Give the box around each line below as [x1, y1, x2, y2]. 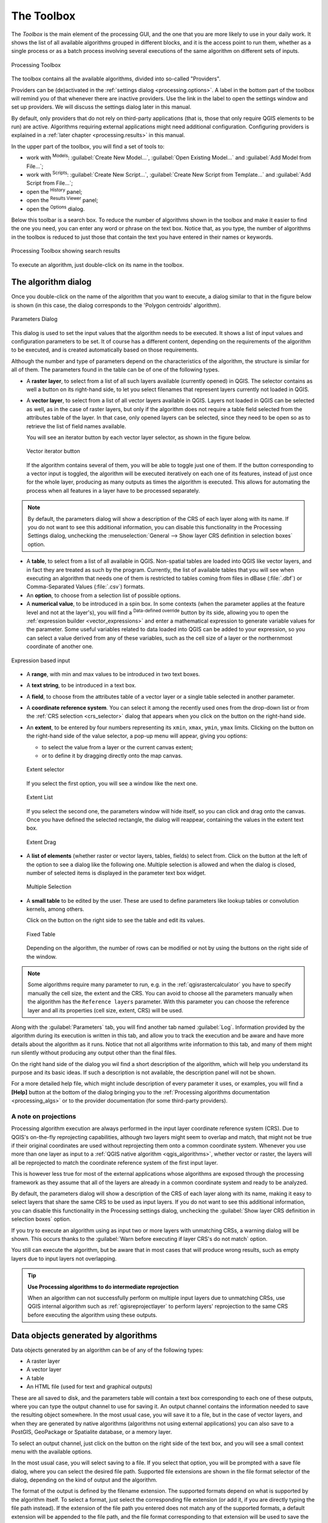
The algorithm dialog [11, 277, 92, 288]
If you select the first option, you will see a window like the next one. [26, 780, 198, 787]
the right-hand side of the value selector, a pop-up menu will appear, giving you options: [26, 732, 248, 740]
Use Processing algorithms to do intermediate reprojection [27, 1283, 179, 1290]
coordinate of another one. [26, 643, 94, 650]
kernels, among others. [26, 905, 84, 913]
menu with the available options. [11, 1447, 92, 1455]
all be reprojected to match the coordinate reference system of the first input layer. [11, 1159, 218, 1166]
